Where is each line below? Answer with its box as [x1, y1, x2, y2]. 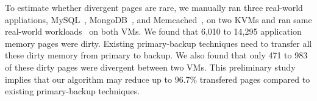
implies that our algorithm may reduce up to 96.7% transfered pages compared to [5, 72, 310, 85]
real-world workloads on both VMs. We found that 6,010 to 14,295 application [5, 25, 302, 38]
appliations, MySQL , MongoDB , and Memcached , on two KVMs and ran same [5, 13, 312, 26]
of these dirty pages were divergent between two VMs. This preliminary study [5, 60, 296, 73]
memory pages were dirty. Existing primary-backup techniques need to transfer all [5, 37, 312, 49]
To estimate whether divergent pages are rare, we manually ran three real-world [5, 1, 303, 13]
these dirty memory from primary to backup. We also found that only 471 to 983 [5, 49, 308, 61]
